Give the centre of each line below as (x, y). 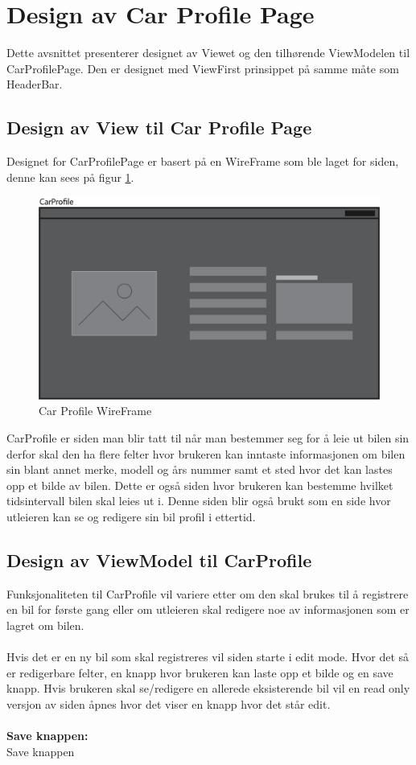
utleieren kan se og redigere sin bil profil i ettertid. (131, 517)
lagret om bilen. (45, 625)
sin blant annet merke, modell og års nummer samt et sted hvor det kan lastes (200, 469)
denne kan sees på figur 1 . (70, 177)
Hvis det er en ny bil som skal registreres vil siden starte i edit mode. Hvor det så (208, 657)
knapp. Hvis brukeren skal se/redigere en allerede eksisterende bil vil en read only (208, 688)
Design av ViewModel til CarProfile (159, 560)
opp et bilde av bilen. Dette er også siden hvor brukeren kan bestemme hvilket (200, 485)
